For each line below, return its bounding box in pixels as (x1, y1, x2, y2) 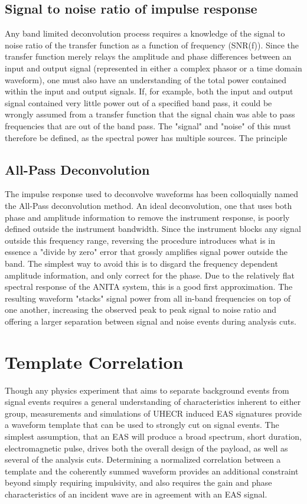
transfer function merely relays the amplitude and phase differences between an (5, 50, 292, 63)
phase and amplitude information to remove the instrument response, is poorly (5, 211, 290, 223)
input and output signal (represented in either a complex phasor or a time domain (5, 61, 302, 74)
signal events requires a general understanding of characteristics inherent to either (5, 395, 301, 408)
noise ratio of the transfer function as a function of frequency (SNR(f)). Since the (5, 38, 299, 51)
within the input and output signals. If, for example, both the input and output (5, 85, 293, 97)
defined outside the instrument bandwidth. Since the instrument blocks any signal (5, 222, 301, 235)
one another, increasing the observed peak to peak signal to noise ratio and (5, 303, 277, 316)
